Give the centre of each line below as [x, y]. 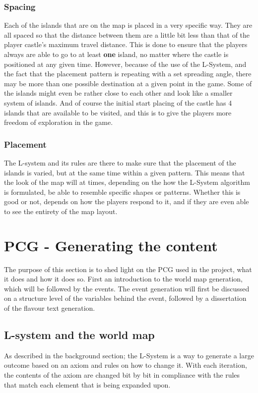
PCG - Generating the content [111, 245]
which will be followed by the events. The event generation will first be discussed [127, 288]
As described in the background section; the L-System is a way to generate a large [129, 355]
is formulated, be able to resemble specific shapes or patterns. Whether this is [122, 192]
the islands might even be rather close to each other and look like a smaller [118, 93]
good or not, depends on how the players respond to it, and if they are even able [127, 201]
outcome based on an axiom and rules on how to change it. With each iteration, [126, 365]
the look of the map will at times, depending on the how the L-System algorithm [127, 182]
